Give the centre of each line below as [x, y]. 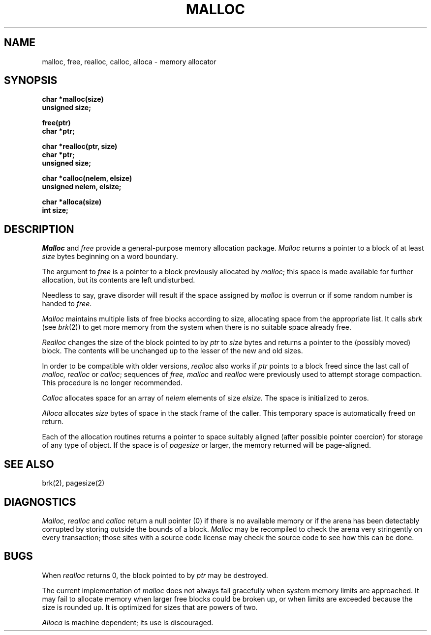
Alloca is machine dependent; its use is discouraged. [128, 622]
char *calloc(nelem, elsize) [87, 178]
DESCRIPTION [39, 229]
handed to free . [67, 304]
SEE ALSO [29, 464]
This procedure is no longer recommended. [112, 383]
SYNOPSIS [31, 81]
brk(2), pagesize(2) [73, 483]
